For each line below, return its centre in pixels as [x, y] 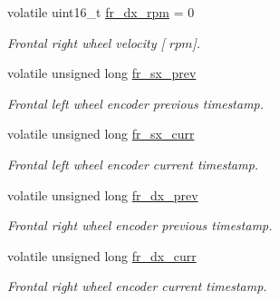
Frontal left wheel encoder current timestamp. [133, 164]
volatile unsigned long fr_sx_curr [101, 134]
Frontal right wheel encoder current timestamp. [137, 286]
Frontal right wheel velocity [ [86, 42]
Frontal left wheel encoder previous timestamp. [136, 103]
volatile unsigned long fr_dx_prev [103, 194]
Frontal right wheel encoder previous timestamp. [140, 225]
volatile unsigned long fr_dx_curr [102, 255]
